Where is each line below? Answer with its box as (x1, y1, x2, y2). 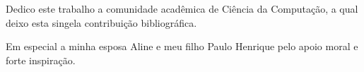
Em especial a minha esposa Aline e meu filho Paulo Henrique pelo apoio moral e (6, 39, 358, 54)
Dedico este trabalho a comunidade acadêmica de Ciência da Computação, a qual (6, 1, 358, 16)
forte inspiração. (6, 52, 76, 67)
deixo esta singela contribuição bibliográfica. (6, 15, 197, 30)
